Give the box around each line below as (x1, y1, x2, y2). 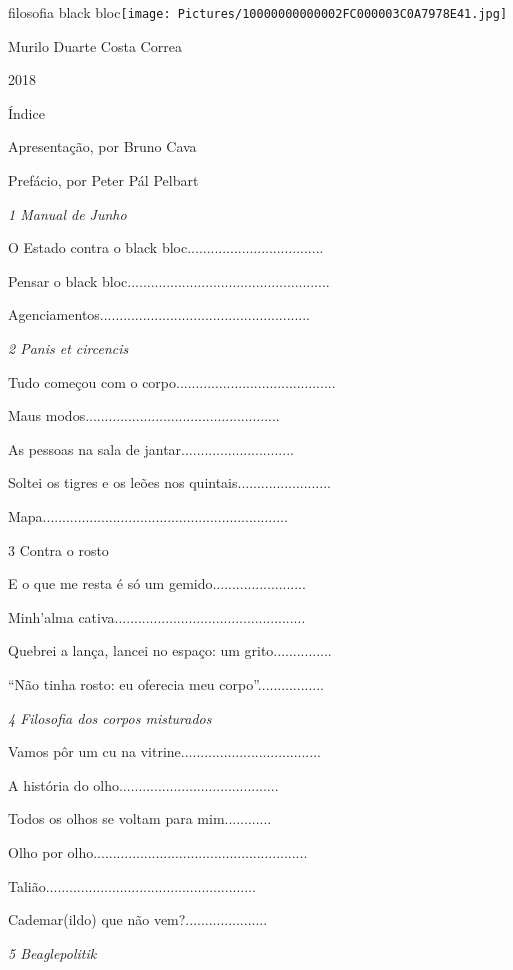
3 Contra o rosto (8, 539, 109, 560)
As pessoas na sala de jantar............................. (8, 438, 294, 459)
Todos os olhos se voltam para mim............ (8, 808, 272, 829)
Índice (8, 102, 45, 123)
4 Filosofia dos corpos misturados (8, 707, 212, 728)
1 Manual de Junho (8, 203, 127, 224)
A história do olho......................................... (8, 774, 279, 795)
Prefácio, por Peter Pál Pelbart (8, 170, 199, 191)
